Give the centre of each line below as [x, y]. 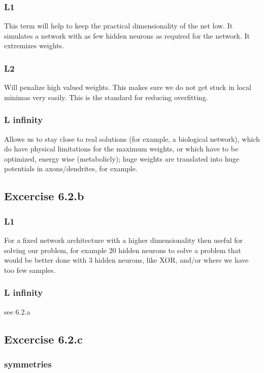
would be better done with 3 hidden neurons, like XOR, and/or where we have [126, 260]
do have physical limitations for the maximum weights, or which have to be [121, 149]
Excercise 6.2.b [44, 196]
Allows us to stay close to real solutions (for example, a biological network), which [132, 138]
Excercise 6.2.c [43, 339]
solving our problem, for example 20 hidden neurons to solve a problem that [123, 250]
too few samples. [30, 270]
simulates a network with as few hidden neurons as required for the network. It [127, 35]
